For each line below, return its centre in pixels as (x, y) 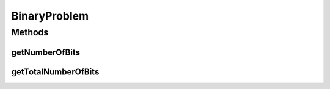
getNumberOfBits (46, 52)
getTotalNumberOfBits (55, 72)
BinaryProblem (50, 16)
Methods (30, 32)
